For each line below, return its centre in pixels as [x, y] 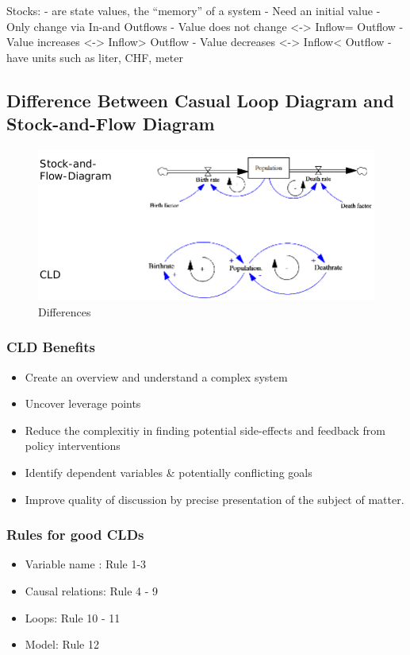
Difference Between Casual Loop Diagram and [200, 100]
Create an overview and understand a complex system [156, 376]
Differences [65, 311]
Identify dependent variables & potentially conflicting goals [169, 473]
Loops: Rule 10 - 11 [73, 617]
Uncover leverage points [83, 403]
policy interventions [73, 446]
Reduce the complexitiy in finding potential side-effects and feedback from [205, 430]
